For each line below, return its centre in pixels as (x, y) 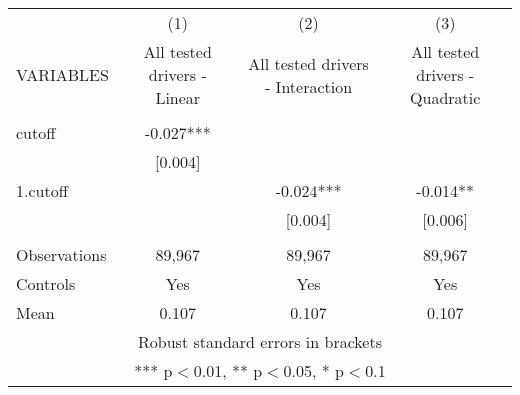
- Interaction (308, 86)
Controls (46, 283)
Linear (178, 97)
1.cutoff (42, 190)
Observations (61, 254)
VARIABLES (62, 74)
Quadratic (445, 97)
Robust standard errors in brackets (260, 341)
